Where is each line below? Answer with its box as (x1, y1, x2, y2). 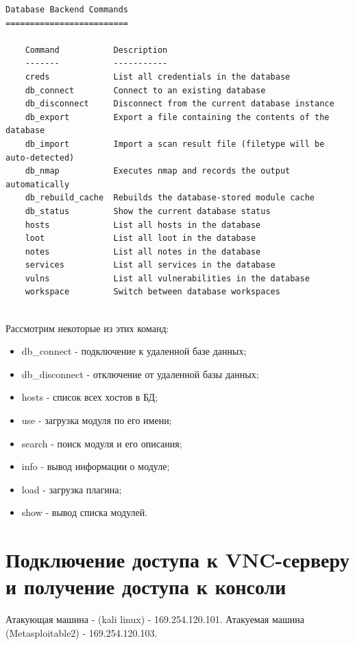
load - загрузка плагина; (21, 482, 122, 496)
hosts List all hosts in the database (25, 220, 261, 230)
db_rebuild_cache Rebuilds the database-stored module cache (25, 193, 315, 203)
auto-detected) (5, 152, 75, 163)
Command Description (25, 45, 168, 55)
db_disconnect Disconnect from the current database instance (25, 99, 334, 109)
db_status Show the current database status (25, 206, 271, 216)
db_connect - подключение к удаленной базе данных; (21, 344, 247, 358)
